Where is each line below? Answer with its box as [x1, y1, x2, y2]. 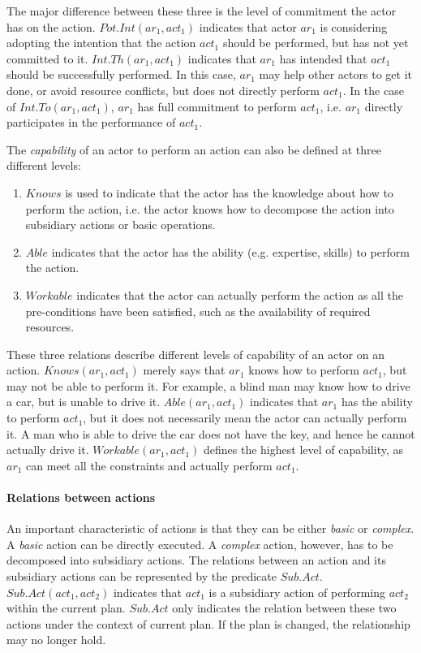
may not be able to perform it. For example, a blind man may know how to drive [6, 377, 410, 394]
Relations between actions [6, 489, 156, 506]
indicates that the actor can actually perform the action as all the [76, 286, 404, 303]
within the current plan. [6, 599, 126, 616]
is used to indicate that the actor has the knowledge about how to [65, 184, 393, 201]
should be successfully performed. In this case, [6, 66, 236, 83]
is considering [320, 18, 388, 35]
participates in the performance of [6, 114, 176, 131]
